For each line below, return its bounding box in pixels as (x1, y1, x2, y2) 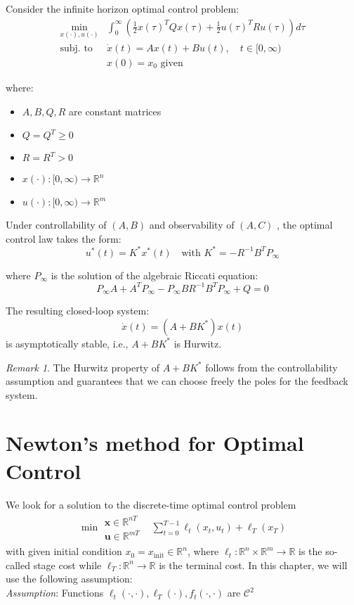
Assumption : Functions (6, 585, 104, 600)
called (6, 557, 30, 572)
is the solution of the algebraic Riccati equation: (51, 267, 258, 282)
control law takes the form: (6, 231, 122, 246)
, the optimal (277, 217, 333, 232)
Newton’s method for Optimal (6, 428, 304, 457)
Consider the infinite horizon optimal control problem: (6, 1, 239, 15)
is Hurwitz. (173, 336, 222, 350)
